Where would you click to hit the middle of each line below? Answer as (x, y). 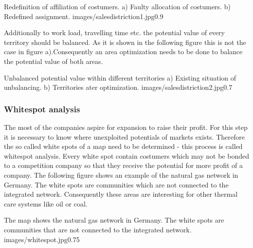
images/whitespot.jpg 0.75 (42, 239)
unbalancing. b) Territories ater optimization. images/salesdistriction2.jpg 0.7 (118, 87)
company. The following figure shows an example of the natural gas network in (121, 175)
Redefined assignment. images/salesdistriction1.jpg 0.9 (84, 16)
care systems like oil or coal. (46, 203)
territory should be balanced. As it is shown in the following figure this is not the (125, 42)
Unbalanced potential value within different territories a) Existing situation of (120, 77)
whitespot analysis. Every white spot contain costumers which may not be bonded (126, 155)
